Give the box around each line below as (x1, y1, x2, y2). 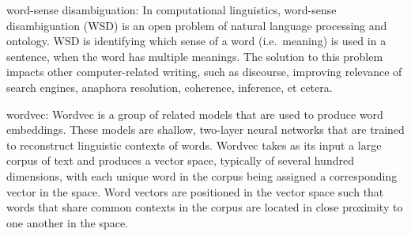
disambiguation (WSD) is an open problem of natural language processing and (6, 17, 387, 33)
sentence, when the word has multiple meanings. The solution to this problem (6, 48, 383, 64)
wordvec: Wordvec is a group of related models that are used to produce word (6, 105, 383, 122)
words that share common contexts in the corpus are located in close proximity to (6, 199, 403, 215)
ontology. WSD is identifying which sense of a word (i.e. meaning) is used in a (6, 32, 386, 49)
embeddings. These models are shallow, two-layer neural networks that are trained (6, 121, 405, 138)
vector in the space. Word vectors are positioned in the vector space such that (6, 183, 384, 200)
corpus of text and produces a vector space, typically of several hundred (6, 152, 354, 169)
